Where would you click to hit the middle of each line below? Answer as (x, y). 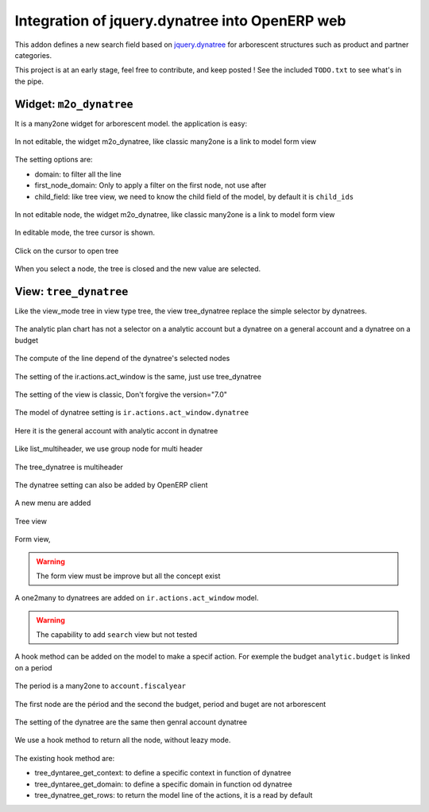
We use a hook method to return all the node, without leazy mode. (123, 740)
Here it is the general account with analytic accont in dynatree (116, 430)
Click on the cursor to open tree (67, 251)
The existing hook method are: (65, 758)
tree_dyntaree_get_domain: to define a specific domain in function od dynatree (164, 784)
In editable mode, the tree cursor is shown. (85, 233)
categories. (33, 55)
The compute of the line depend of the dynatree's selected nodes (122, 359)
